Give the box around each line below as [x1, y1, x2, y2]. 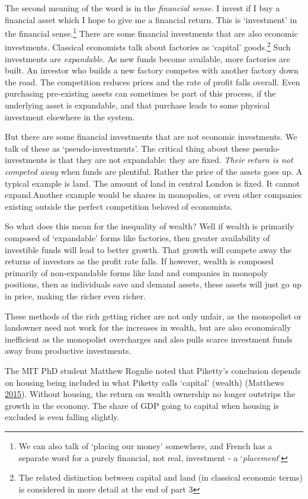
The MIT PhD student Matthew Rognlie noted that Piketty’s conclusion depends [5, 364, 301, 376]
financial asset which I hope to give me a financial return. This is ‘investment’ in [5, 13, 297, 25]
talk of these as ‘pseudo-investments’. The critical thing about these [5, 142, 250, 154]
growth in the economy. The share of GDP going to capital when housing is [5, 399, 279, 411]
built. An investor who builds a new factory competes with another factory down [5, 64, 299, 76]
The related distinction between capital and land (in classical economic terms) [18, 471, 303, 484]
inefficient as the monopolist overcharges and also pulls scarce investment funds [5, 332, 293, 345]
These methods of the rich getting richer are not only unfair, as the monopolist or [5, 309, 302, 322]
